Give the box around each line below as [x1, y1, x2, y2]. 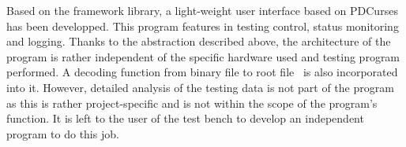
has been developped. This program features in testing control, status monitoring [6, 17, 399, 34]
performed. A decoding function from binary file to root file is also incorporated [6, 64, 398, 80]
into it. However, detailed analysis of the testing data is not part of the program [6, 79, 394, 95]
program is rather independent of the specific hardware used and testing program [6, 48, 400, 64]
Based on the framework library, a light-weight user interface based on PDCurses [6, 2, 398, 18]
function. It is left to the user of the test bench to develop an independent [6, 110, 364, 127]
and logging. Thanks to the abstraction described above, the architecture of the [6, 33, 391, 50]
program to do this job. [6, 125, 119, 141]
